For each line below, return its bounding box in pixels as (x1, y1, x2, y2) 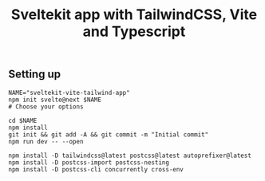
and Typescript (82, 22, 186, 41)
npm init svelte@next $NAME (8, 96, 102, 104)
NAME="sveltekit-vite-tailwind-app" (8, 89, 130, 96)
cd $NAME (8, 116, 38, 124)
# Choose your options (8, 102, 84, 111)
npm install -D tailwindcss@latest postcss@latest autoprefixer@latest (8, 151, 251, 159)
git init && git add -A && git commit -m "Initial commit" (8, 130, 209, 139)
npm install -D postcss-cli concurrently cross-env (8, 165, 184, 173)
